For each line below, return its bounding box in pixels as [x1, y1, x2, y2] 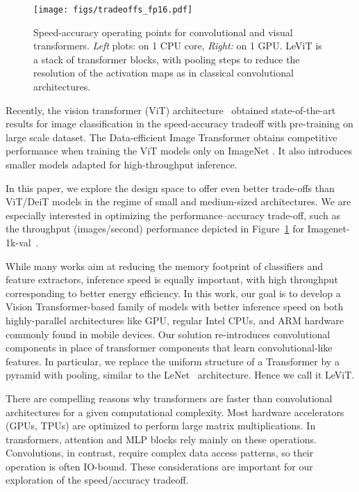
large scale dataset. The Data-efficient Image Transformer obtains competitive [6, 129, 337, 144]
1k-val [6, 235, 31, 249]
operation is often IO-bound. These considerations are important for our [6, 459, 313, 473]
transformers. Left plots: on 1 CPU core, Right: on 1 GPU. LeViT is [33, 38, 322, 53]
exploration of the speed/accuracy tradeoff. [6, 473, 189, 487]
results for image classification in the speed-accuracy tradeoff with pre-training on [6, 116, 353, 131]
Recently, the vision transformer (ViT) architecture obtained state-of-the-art [6, 102, 336, 117]
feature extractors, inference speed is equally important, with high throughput [6, 272, 338, 287]
